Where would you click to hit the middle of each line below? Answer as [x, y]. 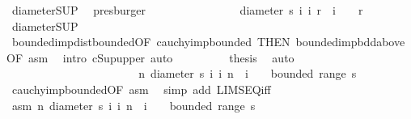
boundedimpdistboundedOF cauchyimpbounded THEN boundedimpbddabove [208, 42]
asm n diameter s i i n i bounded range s [133, 105]
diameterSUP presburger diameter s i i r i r [187, 10]
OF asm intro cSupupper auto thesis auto [150, 57]
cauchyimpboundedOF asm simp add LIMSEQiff [141, 89]
